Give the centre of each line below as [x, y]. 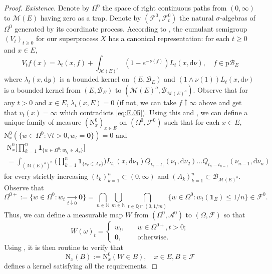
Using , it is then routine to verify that [64, 247]
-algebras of [238, 17]
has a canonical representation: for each [169, 38]
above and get [220, 102]
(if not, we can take [146, 102]
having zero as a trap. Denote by [91, 17]
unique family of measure [43, 122]
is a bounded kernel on [95, 79]
